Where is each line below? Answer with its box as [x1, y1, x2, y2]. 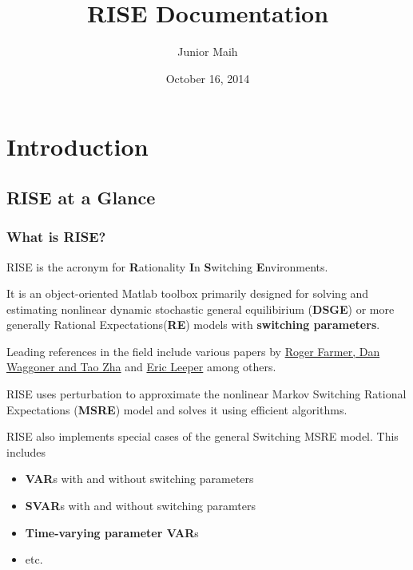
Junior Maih [177, 43, 238, 60]
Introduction [6, 130, 149, 163]
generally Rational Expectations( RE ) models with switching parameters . [6, 316, 380, 333]
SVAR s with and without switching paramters [25, 497, 256, 514]
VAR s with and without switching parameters [25, 470, 254, 487]
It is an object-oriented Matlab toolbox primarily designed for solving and [6, 285, 369, 302]
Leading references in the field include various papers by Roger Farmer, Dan [6, 342, 380, 359]
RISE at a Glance [6, 184, 156, 209]
